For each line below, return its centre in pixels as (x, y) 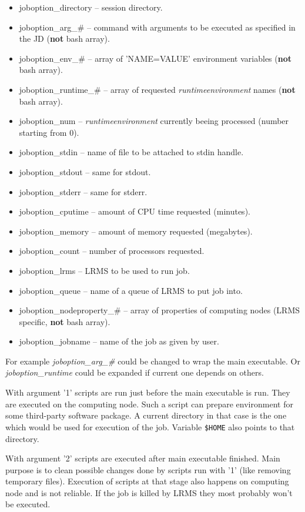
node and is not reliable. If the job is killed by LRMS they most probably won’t (149, 492)
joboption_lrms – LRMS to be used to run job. (104, 270)
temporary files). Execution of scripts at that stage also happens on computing (147, 481)
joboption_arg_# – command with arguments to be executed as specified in (157, 27)
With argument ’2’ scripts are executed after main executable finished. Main (143, 458)
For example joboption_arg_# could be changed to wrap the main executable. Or (153, 361)
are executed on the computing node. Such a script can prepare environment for (149, 404)
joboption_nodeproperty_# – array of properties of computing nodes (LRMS (160, 310)
